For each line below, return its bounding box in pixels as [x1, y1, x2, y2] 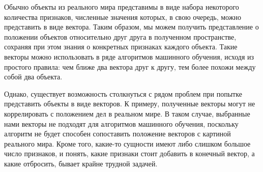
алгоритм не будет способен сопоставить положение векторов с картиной [4, 128, 231, 139]
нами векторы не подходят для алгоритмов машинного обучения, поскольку [4, 118, 239, 129]
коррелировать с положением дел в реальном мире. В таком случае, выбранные [4, 108, 250, 119]
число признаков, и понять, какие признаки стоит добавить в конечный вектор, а [4, 148, 255, 159]
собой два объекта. [4, 71, 63, 82]
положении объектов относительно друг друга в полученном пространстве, [4, 31, 237, 42]
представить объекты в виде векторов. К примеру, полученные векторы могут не [4, 98, 255, 109]
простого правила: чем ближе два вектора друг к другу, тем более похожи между [4, 61, 256, 72]
